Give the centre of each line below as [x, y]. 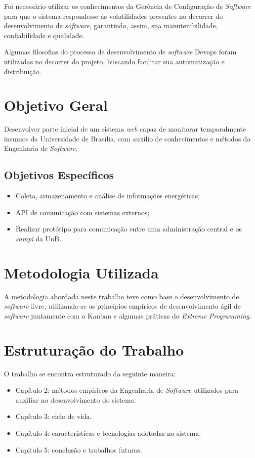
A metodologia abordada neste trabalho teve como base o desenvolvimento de [122, 296]
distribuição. [23, 71]
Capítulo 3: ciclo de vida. [54, 416]
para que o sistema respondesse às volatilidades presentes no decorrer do [114, 16]
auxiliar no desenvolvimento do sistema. [76, 399]
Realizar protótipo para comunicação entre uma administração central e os [128, 229]
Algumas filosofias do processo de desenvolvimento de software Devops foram [120, 52]
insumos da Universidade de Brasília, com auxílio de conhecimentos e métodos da [127, 138]
